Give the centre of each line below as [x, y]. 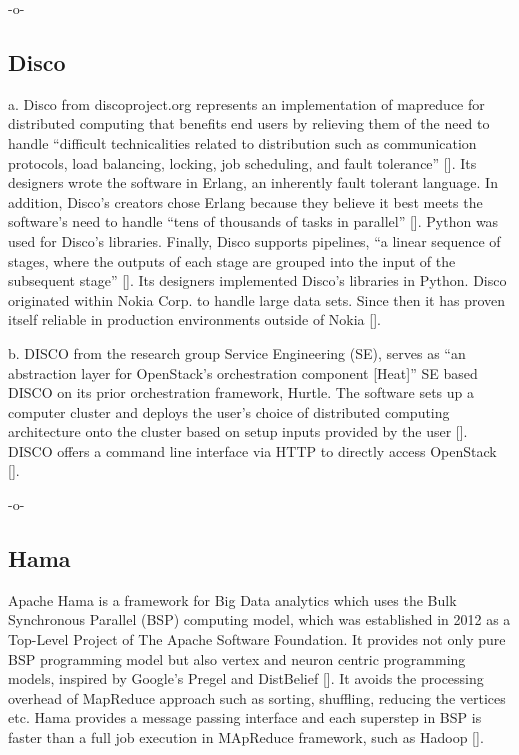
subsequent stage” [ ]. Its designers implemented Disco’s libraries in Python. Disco [257, 280]
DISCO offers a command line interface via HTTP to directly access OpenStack [252, 450]
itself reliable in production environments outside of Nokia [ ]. [194, 319]
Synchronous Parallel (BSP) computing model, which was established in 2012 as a [259, 619]
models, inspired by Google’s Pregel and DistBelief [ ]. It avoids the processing [246, 678]
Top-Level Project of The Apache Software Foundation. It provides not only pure [257, 639]
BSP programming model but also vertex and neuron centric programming [237, 658]
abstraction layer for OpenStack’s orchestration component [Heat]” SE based [243, 372]
